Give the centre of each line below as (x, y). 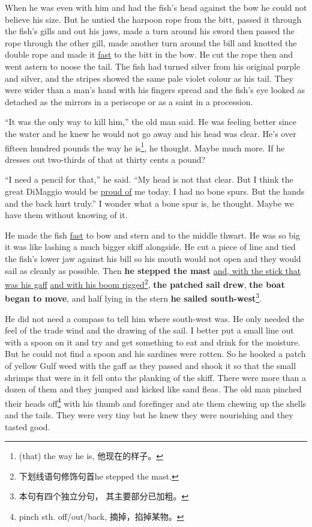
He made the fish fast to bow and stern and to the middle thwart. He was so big (152, 235)
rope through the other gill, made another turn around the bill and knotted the (151, 42)
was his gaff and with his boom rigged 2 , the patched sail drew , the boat (145, 283)
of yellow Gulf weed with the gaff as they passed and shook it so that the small (151, 365)
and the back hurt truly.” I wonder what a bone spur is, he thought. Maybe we (149, 203)
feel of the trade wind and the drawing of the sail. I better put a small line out (149, 330)
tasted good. (28, 426)
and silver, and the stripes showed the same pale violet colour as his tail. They (149, 78)
